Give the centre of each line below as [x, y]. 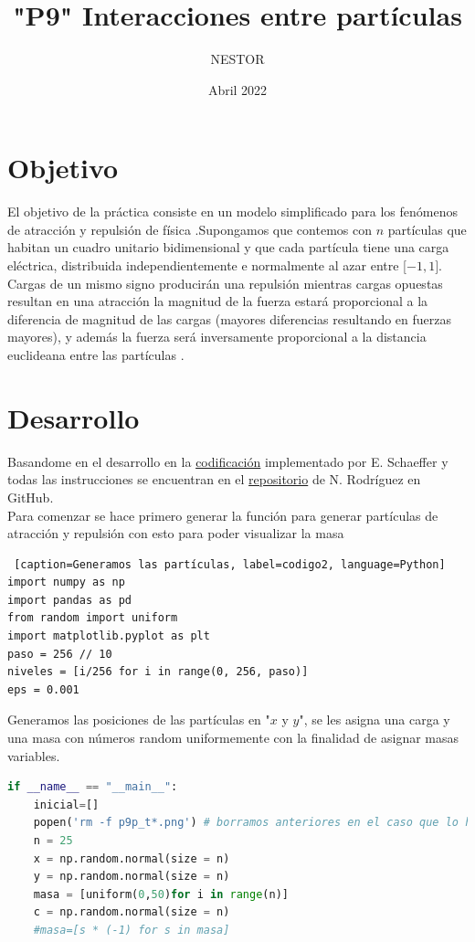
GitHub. [31, 497]
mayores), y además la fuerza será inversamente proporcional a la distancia [217, 337]
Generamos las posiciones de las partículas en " [139, 720]
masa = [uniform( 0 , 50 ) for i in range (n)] [161, 894]
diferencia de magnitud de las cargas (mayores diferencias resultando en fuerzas [230, 318]
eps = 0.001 [43, 689]
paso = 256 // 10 [60, 654]
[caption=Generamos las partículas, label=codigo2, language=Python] [230, 564]
